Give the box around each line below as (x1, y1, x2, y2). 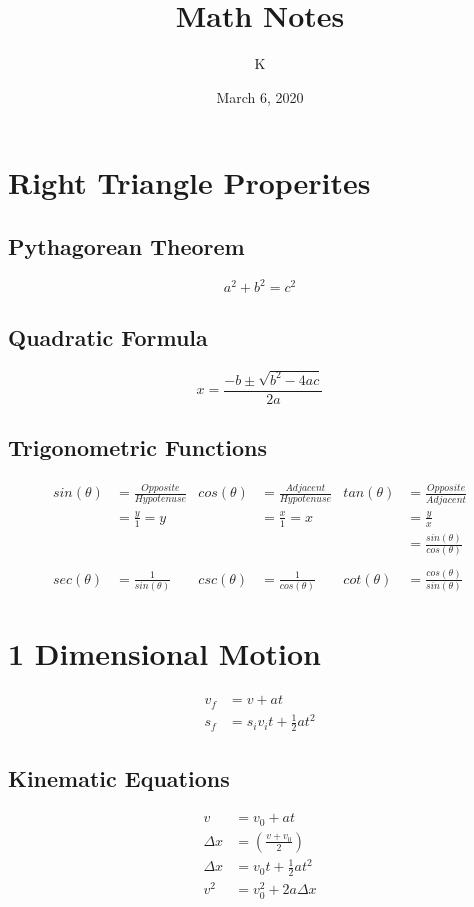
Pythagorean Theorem (8, 230, 245, 261)
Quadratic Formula (8, 321, 208, 352)
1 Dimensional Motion (8, 633, 321, 674)
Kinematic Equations (8, 762, 230, 793)
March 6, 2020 (216, 86, 304, 107)
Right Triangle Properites (8, 162, 371, 203)
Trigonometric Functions (8, 432, 267, 463)
